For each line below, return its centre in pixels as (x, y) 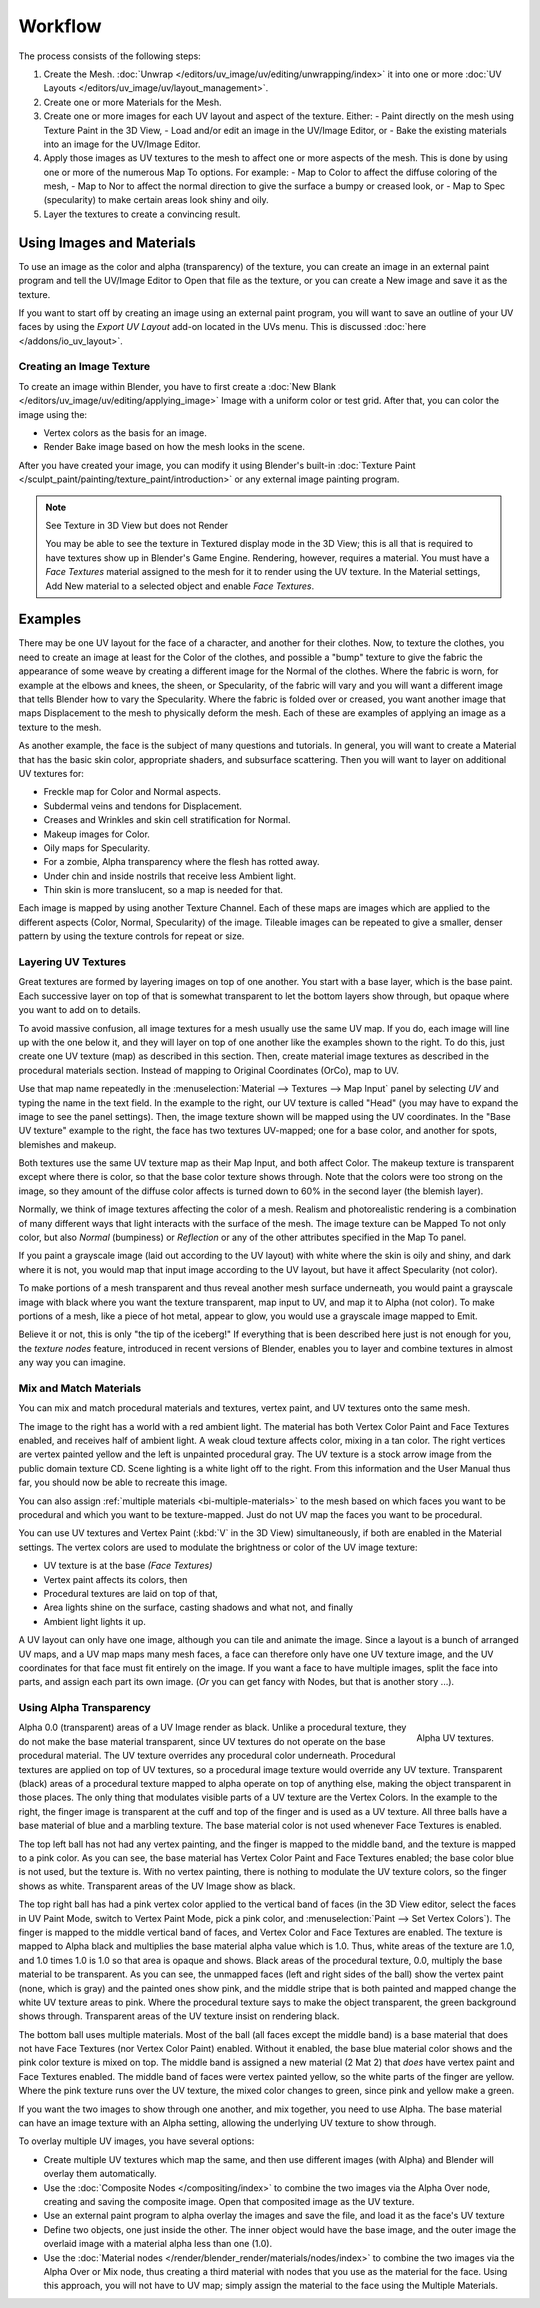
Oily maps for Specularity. (96, 847)
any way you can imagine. (72, 1362)
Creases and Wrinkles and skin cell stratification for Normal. (167, 820)
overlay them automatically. (100, 2174)
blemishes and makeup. (67, 1144)
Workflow (60, 26)
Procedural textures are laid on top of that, (131, 1593)
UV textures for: (51, 773)
